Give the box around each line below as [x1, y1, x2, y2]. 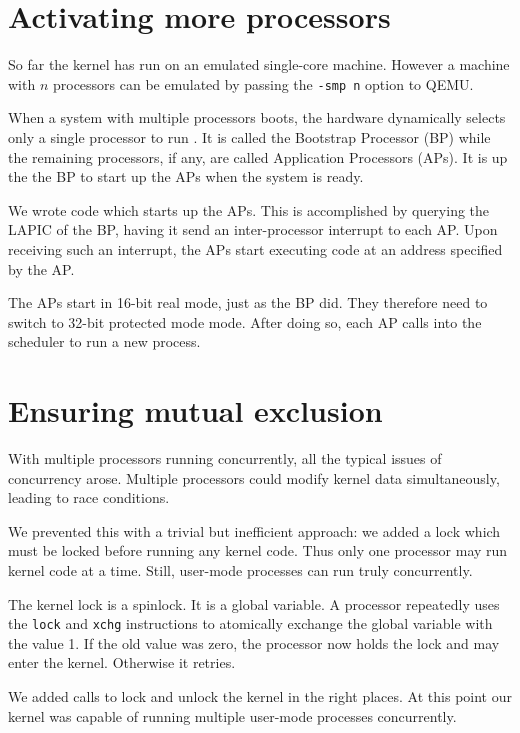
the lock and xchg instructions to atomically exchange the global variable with [8, 613, 493, 634]
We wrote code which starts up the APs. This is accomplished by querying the [8, 199, 490, 220]
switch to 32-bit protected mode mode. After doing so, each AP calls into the [8, 311, 482, 332]
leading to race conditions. [8, 487, 170, 508]
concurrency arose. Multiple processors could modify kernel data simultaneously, [8, 467, 500, 488]
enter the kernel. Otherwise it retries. [8, 652, 236, 673]
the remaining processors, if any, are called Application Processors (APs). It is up [8, 146, 508, 167]
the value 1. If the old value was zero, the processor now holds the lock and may [8, 632, 500, 653]
